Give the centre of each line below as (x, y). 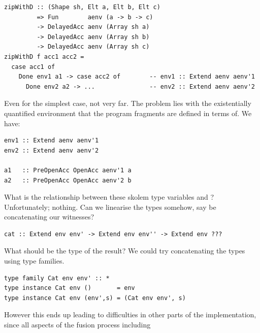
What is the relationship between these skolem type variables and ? (109, 197)
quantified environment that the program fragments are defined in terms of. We (128, 113)
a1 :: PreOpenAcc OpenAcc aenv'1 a (68, 170)
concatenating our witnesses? (49, 217)
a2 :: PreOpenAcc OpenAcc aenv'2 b (68, 180)
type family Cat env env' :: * (57, 278)
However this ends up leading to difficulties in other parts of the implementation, (130, 314)
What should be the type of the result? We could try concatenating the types (125, 251)
